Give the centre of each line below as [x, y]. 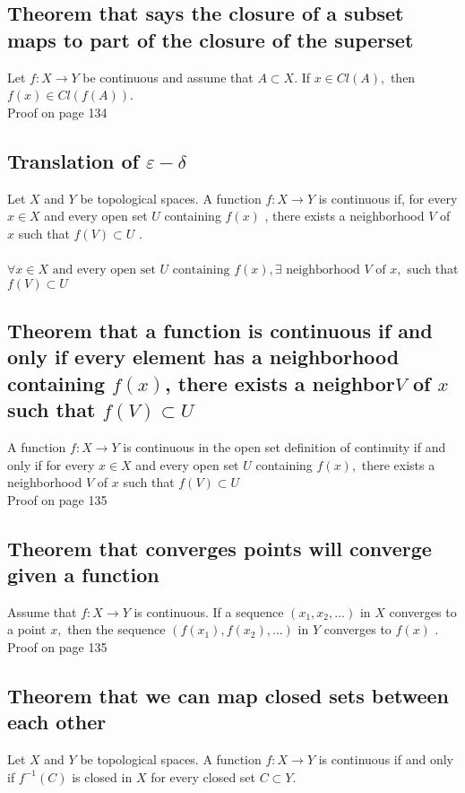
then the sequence [116, 629]
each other [57, 722]
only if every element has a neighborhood [203, 357]
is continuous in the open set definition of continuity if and [284, 446]
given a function [83, 575]
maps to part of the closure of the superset [211, 39]
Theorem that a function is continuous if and [220, 330]
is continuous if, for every [388, 198]
